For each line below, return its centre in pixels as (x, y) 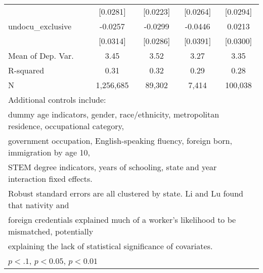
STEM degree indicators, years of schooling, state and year (113, 167)
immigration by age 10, (49, 152)
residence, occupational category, (66, 126)
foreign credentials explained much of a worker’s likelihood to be (122, 220)
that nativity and (39, 205)
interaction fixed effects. (50, 179)
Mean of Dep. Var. (41, 55)
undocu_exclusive (40, 26)
